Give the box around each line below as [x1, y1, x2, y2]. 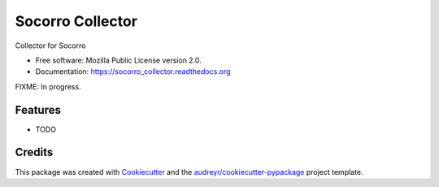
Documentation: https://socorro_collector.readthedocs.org [35, 67, 231, 76]
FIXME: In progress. [15, 81, 81, 91]
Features [15, 102, 61, 117]
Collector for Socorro [15, 41, 86, 50]
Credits [15, 146, 54, 159]
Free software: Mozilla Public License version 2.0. [35, 55, 202, 65]
